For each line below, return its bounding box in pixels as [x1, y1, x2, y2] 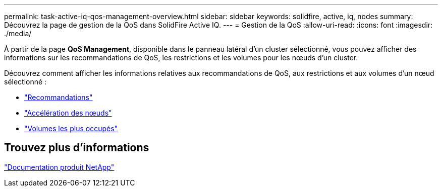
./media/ [4, 29, 32, 38]
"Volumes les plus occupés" [24, 124, 118, 133]
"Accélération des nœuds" [24, 109, 112, 117]
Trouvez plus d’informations [4, 141, 149, 154]
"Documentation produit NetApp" [4, 162, 115, 171]
